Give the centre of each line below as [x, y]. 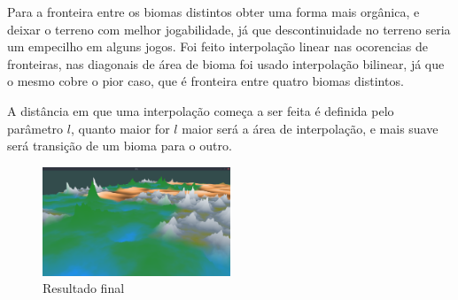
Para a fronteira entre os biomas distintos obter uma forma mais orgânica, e [213, 12]
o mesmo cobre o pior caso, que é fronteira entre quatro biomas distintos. [206, 81]
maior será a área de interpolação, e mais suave [310, 128]
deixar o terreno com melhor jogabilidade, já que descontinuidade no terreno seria [229, 29]
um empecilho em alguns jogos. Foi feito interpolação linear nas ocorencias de [218, 46]
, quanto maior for [120, 128]
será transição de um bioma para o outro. [120, 146]
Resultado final [84, 288]
